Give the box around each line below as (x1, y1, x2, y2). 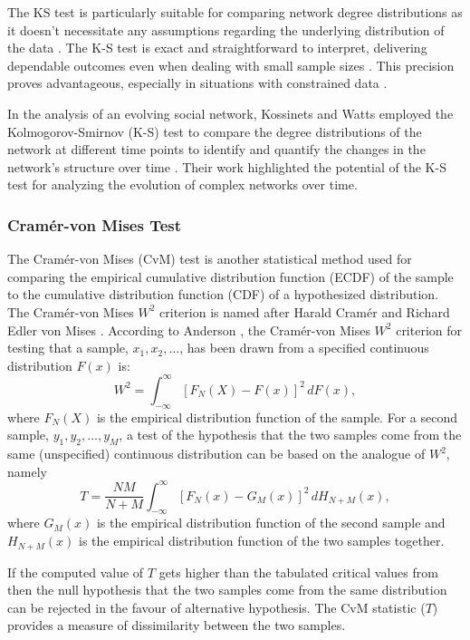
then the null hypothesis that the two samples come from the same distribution (7, 580, 447, 599)
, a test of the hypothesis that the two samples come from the (119, 425, 462, 444)
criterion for (396, 320, 463, 339)
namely (7, 461, 47, 480)
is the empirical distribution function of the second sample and (96, 513, 446, 532)
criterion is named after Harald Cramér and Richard (159, 302, 450, 321)
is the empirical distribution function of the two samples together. (79, 531, 445, 550)
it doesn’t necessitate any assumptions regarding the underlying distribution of (7, 20, 445, 39)
